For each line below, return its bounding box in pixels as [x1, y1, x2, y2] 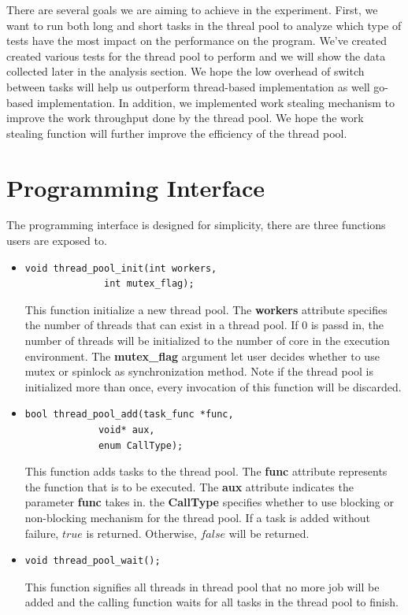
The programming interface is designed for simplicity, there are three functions [6, 217, 386, 233]
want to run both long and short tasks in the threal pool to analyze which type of [6, 17, 402, 33]
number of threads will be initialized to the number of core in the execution [24, 332, 390, 349]
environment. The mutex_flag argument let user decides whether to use [24, 347, 380, 364]
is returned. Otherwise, [86, 524, 197, 541]
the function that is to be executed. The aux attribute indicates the [24, 478, 354, 495]
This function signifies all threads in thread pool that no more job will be [24, 578, 380, 595]
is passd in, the [310, 317, 384, 333]
